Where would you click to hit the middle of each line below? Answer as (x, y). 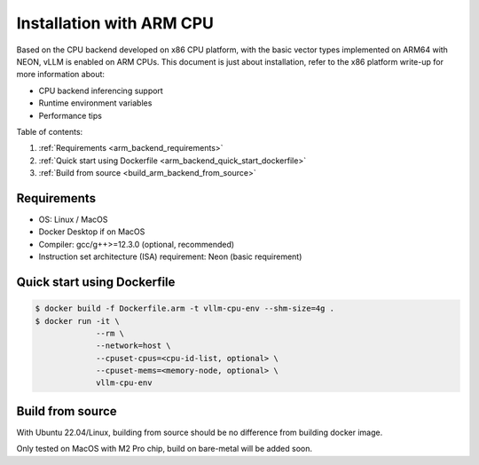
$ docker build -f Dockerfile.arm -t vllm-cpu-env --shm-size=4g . (185, 309)
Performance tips (70, 115)
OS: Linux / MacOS (73, 219)
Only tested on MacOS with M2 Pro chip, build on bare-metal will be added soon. (164, 449)
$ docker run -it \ (77, 321)
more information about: (61, 75)
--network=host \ (134, 346)
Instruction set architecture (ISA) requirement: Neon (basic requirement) (170, 256)
